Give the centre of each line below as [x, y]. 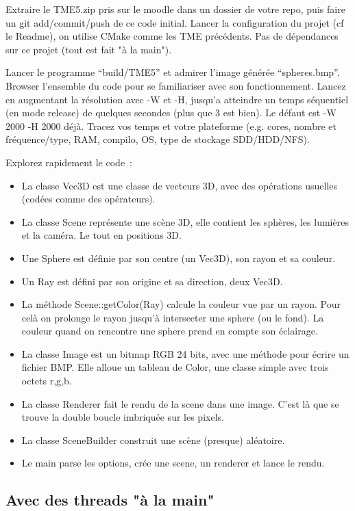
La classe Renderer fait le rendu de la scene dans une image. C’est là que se [180, 403]
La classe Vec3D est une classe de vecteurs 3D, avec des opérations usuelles [179, 185]
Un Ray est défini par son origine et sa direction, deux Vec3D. [152, 281]
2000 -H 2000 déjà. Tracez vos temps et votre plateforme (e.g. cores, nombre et [171, 126]
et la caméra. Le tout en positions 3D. [101, 235]
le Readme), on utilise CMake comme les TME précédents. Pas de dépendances [172, 36]
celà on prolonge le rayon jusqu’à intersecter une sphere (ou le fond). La [173, 317]
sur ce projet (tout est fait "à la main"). [89, 49]
